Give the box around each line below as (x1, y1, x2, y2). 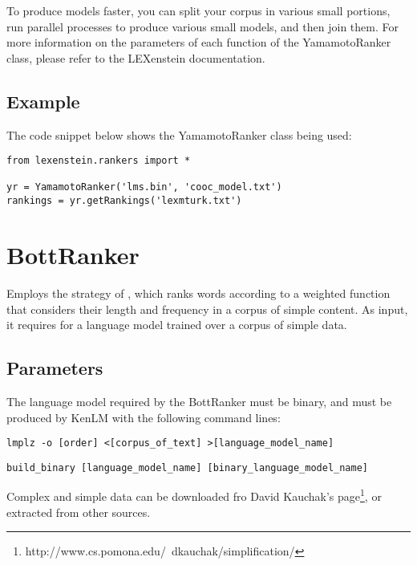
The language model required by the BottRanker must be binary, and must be (6, 392, 392, 409)
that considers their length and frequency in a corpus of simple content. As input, (6, 300, 408, 317)
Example (6, 88, 80, 113)
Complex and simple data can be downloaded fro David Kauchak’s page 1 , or (6, 486, 382, 505)
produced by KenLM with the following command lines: (6, 409, 281, 425)
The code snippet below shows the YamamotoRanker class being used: (6, 126, 352, 143)
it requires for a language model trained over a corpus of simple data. (6, 316, 347, 333)
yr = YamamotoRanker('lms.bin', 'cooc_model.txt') (6, 181, 282, 193)
